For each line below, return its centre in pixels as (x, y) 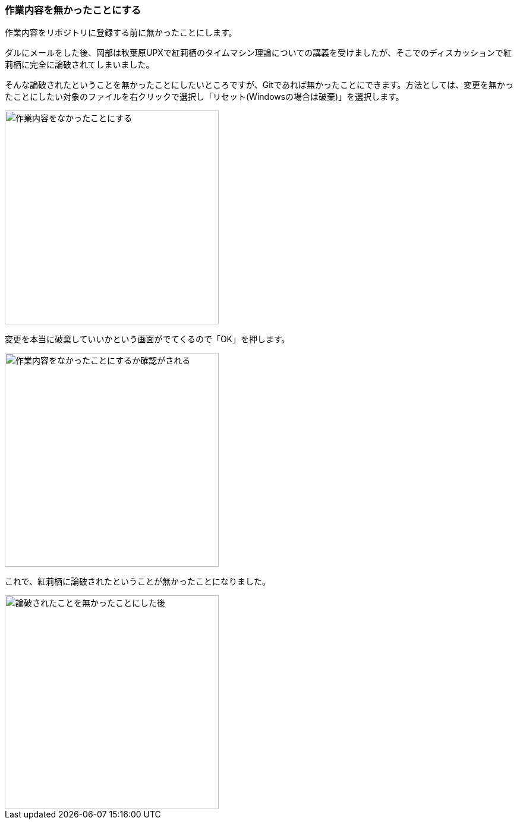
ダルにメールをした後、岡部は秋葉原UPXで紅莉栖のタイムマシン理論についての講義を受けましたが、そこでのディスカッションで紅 (258, 53)
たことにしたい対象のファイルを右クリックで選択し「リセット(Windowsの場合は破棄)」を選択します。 (204, 97)
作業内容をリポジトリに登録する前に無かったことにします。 (121, 33)
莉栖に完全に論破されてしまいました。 (80, 65)
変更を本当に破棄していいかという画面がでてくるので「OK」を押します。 (147, 339)
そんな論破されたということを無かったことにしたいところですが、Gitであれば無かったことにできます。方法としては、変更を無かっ (259, 85)
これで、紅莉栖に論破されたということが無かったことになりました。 (138, 582)
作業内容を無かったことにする (73, 10)
